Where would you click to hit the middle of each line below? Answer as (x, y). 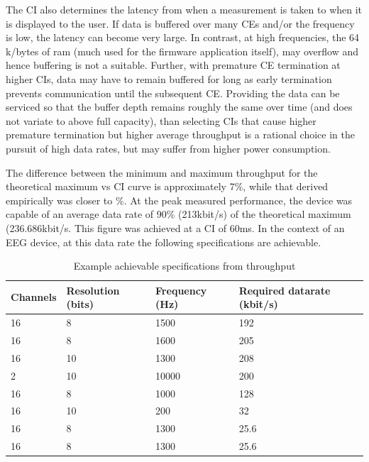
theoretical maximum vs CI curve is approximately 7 (120, 186)
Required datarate (285, 290)
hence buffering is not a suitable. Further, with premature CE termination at (173, 65)
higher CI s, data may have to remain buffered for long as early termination (169, 78)
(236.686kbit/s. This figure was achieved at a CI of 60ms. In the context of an (175, 227)
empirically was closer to (59, 200)
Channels (34, 297)
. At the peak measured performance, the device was (238, 200)
